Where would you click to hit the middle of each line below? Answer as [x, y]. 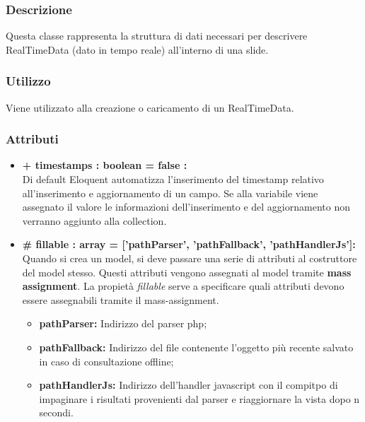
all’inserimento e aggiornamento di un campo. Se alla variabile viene [170, 193]
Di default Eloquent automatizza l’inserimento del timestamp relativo [173, 179]
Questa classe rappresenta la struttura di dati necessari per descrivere [157, 36]
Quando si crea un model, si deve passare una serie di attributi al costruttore [190, 258]
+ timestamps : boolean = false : [105, 165]
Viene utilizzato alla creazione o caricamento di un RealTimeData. [150, 107]
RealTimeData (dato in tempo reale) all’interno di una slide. [137, 49]
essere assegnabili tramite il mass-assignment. [121, 299]
